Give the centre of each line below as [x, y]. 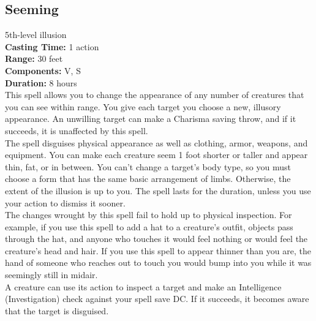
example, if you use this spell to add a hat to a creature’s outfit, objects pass [149, 226]
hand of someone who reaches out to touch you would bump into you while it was [158, 262]
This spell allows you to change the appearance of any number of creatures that [155, 95]
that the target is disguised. [57, 310]
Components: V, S [43, 70]
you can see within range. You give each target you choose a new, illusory [143, 106]
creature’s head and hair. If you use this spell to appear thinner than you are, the [158, 250]
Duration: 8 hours [41, 82]
